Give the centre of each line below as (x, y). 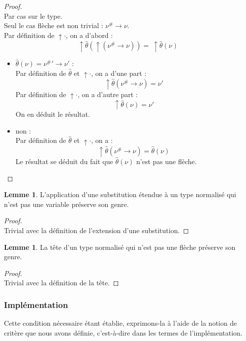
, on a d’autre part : (108, 94)
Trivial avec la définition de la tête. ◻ (61, 283)
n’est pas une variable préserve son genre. (66, 204)
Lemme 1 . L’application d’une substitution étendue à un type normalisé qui (120, 194)
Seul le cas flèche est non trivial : (54, 25)
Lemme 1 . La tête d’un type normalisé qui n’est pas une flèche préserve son (120, 247)
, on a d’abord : (89, 35)
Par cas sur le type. (33, 16)
